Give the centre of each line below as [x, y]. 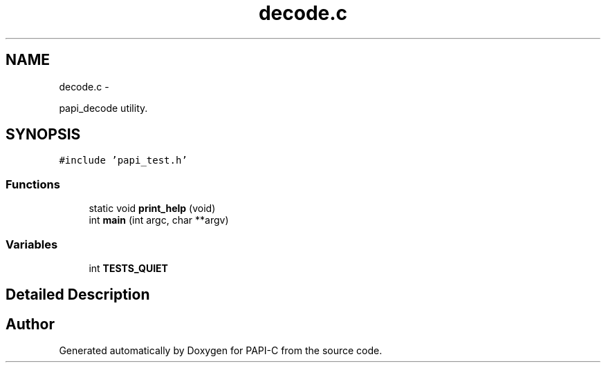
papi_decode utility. [103, 108]
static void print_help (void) [152, 209]
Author [30, 324]
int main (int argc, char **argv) [159, 220]
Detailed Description [78, 295]
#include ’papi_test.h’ [123, 161]
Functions [33, 184]
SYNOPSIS [43, 135]
